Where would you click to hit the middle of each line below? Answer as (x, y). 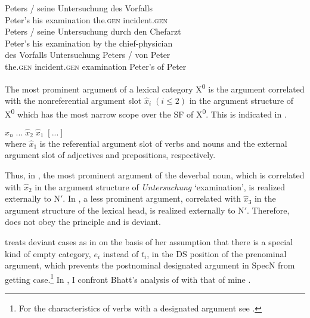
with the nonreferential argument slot (73, 100)
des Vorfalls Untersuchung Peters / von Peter (88, 55)
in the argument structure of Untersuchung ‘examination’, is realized (160, 186)
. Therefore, (268, 210)
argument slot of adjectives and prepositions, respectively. (110, 155)
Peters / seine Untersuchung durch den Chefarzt (93, 31)
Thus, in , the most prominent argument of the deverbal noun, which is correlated (155, 175)
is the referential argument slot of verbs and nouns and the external (163, 143)
